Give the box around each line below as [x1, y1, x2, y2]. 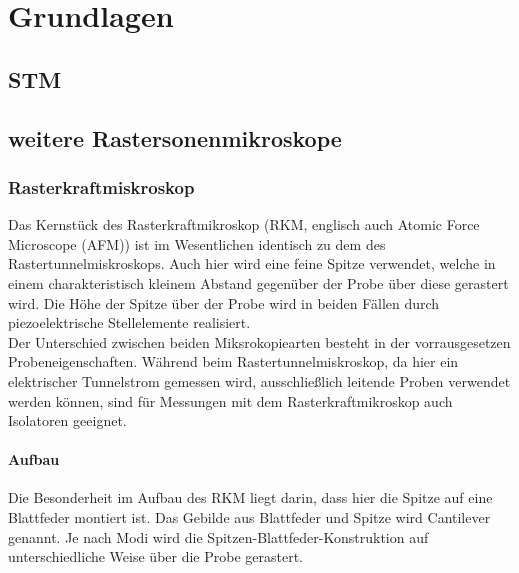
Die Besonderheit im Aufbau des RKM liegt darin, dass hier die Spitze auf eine [8, 487, 493, 508]
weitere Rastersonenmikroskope [8, 122, 342, 153]
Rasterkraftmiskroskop [8, 174, 195, 199]
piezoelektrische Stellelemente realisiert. [8, 312, 251, 333]
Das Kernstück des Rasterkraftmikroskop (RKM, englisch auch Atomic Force [8, 214, 480, 235]
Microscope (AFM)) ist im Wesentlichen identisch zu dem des [8, 233, 386, 254]
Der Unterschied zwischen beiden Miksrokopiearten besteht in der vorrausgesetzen [8, 331, 511, 352]
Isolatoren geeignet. [8, 410, 127, 431]
